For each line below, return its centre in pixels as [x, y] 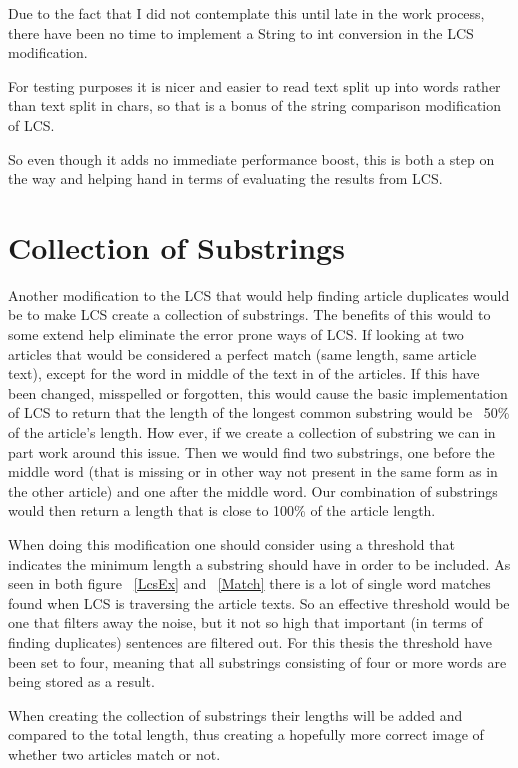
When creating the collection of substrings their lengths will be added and [235, 714]
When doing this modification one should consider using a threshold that [231, 544]
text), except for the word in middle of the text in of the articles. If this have [244, 373]
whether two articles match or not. [114, 753]
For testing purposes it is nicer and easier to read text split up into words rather [254, 85]
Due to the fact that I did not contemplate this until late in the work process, [246, 13]
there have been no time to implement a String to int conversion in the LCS [241, 32]
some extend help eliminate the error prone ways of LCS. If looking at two [236, 334]
